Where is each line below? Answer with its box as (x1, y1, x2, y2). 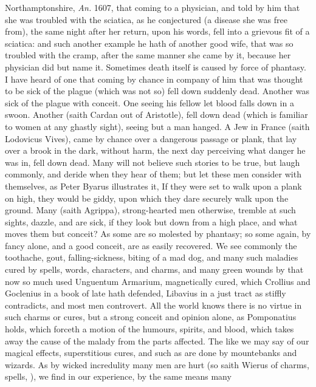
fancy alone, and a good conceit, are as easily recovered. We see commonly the (5, 239, 297, 252)
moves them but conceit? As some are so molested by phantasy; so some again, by (5, 227, 311, 240)
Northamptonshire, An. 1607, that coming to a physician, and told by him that (5, 1, 300, 13)
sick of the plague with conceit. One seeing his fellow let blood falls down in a (5, 96, 294, 109)
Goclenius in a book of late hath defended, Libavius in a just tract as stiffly (5, 287, 286, 300)
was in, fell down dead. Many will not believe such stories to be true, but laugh (5, 156, 300, 168)
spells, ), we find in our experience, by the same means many (5, 370, 232, 383)
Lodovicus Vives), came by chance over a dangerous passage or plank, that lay (5, 132, 297, 145)
